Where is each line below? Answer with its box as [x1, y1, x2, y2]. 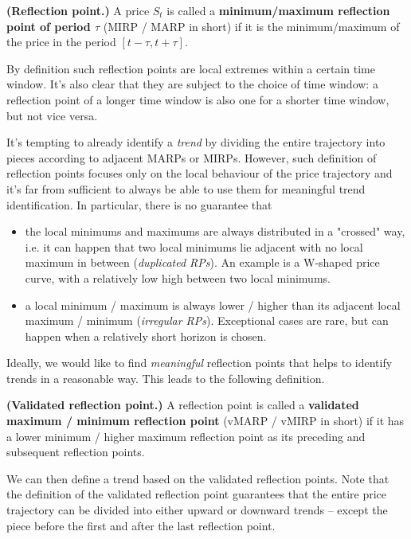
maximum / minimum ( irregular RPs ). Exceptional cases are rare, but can [25, 312, 389, 329]
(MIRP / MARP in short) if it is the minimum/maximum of [103, 18, 400, 34]
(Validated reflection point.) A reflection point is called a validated [6, 396, 359, 413]
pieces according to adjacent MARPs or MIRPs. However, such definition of [6, 149, 377, 166]
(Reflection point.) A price [6, 2, 150, 18]
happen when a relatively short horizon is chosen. [25, 327, 267, 344]
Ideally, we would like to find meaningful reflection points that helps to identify [6, 354, 393, 371]
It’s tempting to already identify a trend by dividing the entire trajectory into [6, 134, 386, 150]
